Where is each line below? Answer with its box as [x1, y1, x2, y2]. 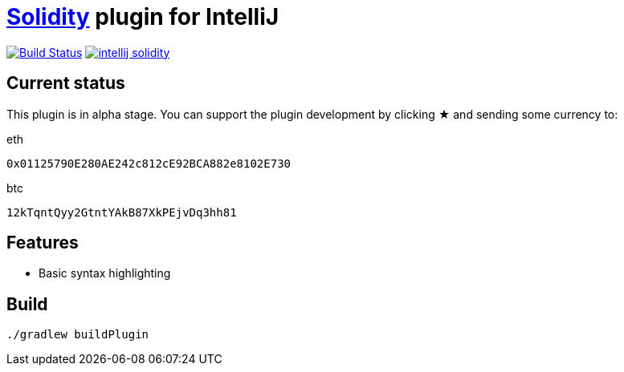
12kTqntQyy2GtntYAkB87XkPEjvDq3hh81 [6, 205, 237, 219]
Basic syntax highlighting [39, 266, 171, 281]
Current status [6, 73, 125, 94]
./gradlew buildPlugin [6, 328, 149, 342]
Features [6, 232, 79, 253]
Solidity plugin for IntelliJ [6, 3, 279, 30]
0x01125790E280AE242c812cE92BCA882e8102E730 [6, 156, 292, 170]
